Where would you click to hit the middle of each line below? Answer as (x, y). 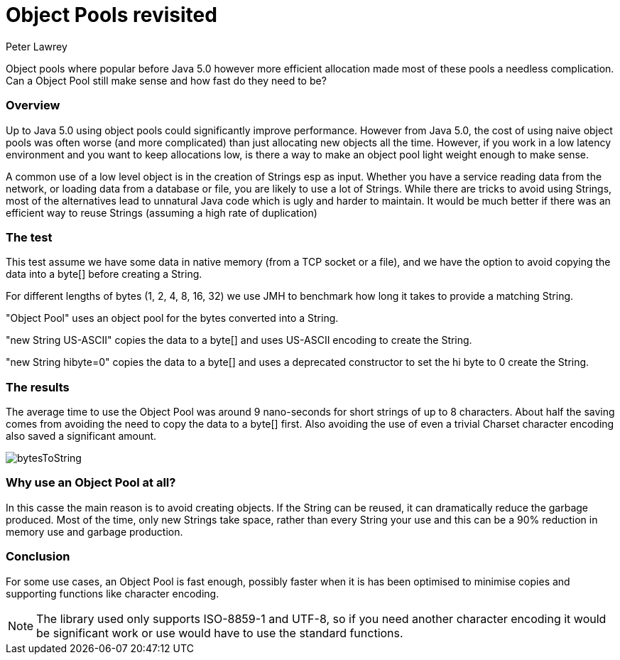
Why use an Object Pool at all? (91, 483)
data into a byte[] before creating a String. (104, 274)
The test (29, 237)
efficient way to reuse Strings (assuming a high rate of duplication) (162, 212)
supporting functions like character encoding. (113, 593)
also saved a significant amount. (81, 436)
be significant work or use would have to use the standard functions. (220, 633)
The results (38, 387)
